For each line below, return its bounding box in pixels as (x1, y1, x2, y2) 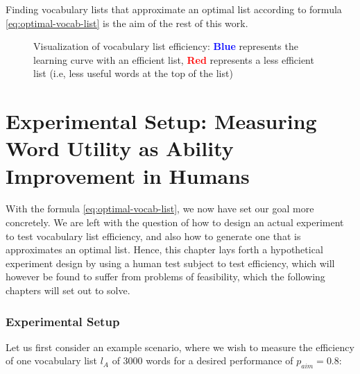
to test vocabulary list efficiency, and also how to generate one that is (6, 228, 301, 243)
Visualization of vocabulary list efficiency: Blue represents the (33, 39, 298, 53)
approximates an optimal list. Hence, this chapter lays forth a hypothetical (6, 242, 323, 257)
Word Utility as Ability (6, 134, 234, 162)
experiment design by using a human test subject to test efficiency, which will (6, 255, 335, 270)
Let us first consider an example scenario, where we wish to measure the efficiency (6, 339, 354, 354)
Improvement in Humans (6, 161, 250, 189)
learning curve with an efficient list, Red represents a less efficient (33, 52, 314, 67)
